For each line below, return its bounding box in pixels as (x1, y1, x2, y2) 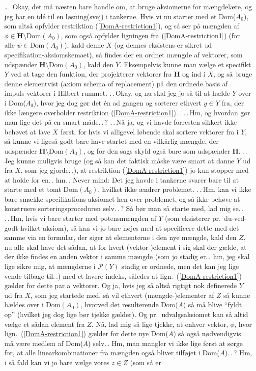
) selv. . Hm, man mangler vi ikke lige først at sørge (88, 338, 243, 348)
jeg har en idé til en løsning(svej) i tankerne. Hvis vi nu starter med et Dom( (4, 11, 236, 21)
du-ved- (224, 213, 247, 223)
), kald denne (64, 40, 104, 50)
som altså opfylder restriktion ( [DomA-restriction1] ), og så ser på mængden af (4, 21, 239, 31)
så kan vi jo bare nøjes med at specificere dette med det (70, 222, 239, 233)
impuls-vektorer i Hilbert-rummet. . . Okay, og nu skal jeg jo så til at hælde (4, 88, 230, 98)
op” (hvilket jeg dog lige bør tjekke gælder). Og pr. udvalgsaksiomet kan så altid (4, 309, 248, 319)
